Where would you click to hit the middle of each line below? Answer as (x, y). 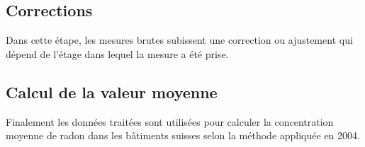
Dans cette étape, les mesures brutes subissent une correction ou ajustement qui (179, 40)
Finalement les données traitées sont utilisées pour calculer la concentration (170, 121)
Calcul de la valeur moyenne (112, 92)
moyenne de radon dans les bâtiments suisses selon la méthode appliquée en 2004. (183, 135)
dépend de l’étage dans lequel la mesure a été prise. (117, 53)
